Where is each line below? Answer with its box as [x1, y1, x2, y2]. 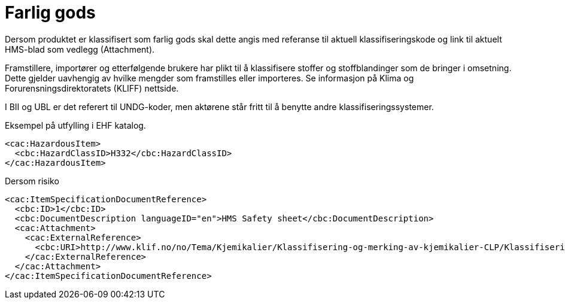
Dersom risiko [5, 175, 59, 186]
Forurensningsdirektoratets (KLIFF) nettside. [5, 83, 179, 93]
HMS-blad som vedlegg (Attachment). [5, 44, 155, 54]
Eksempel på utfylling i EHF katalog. [5, 120, 146, 130]
